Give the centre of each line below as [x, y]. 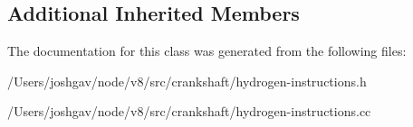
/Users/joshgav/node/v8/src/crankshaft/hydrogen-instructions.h [187, 81]
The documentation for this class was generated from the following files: [207, 51]
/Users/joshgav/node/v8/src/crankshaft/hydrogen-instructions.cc [189, 111]
